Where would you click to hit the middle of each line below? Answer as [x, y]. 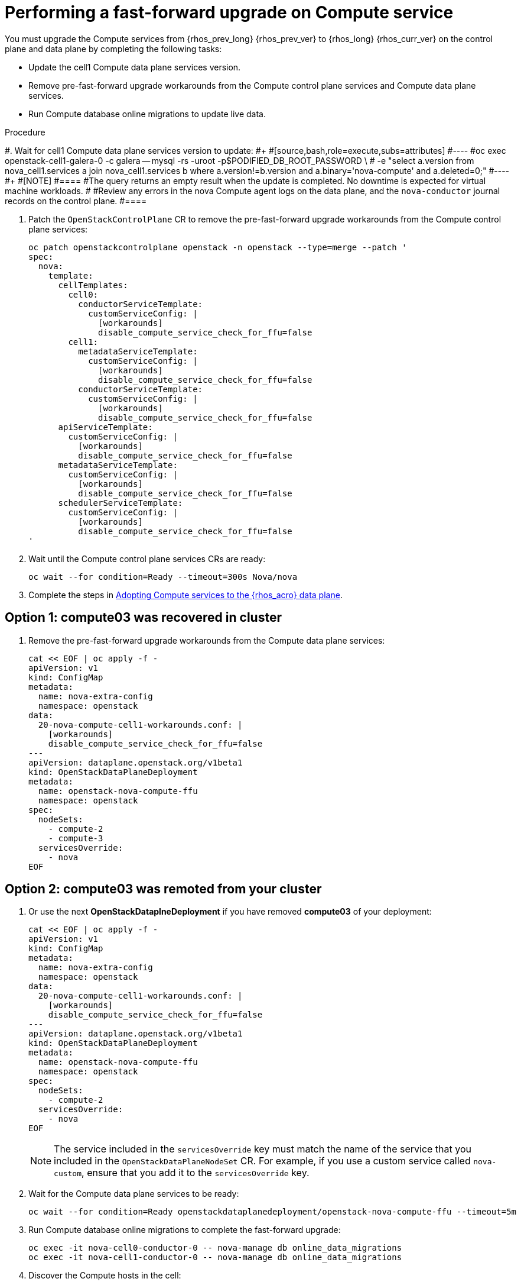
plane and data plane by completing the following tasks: [113, 49]
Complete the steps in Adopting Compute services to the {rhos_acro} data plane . [185, 595]
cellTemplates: [93, 285]
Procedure [25, 132]
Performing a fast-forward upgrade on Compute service [229, 12]
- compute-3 [76, 838]
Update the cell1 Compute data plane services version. [135, 67]
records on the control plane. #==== [76, 201]
